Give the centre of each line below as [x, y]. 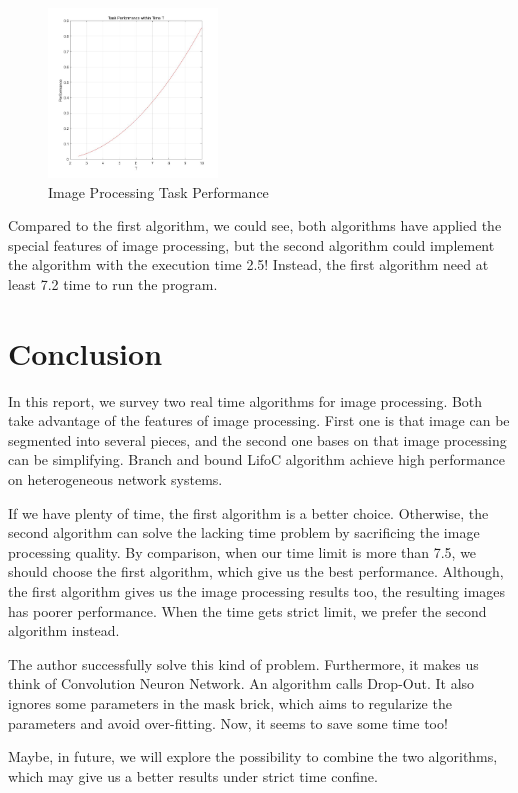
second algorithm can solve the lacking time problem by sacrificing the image [244, 532]
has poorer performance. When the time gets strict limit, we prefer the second [247, 610]
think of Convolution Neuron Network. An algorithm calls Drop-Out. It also [241, 683]
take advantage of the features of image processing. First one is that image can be [259, 420]
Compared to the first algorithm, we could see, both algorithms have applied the [255, 225]
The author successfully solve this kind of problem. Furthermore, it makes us [243, 663]
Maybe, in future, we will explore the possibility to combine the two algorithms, [253, 756]
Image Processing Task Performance [158, 191]
